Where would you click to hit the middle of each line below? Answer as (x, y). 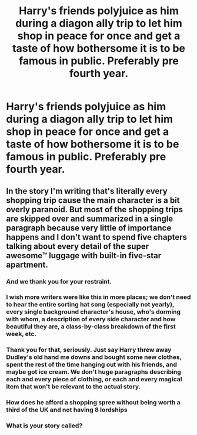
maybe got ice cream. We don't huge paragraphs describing (94, 372)
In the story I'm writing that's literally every (87, 191)
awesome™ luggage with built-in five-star (84, 256)
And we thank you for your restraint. (59, 281)
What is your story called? (44, 426)
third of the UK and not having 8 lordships (67, 410)
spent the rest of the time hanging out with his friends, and (92, 365)
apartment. (27, 264)
